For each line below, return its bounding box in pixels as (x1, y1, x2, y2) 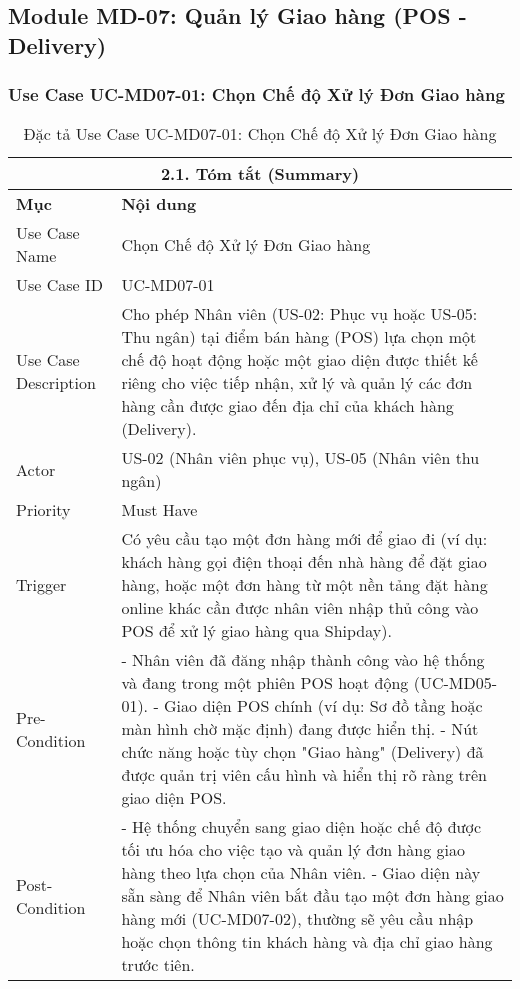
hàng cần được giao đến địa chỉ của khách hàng (121, 394, 454, 418)
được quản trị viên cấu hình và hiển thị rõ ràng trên (121, 763, 487, 787)
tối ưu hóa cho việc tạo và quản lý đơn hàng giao (121, 838, 465, 862)
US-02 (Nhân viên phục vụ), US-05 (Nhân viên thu (121, 446, 480, 470)
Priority (16, 498, 71, 522)
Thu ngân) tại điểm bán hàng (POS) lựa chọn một (121, 325, 477, 349)
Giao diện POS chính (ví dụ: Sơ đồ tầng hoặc (164, 694, 483, 718)
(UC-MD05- (413, 671, 498, 695)
